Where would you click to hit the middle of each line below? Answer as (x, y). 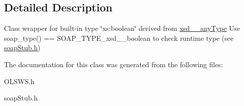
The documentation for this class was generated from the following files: (114, 64)
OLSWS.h (19, 81)
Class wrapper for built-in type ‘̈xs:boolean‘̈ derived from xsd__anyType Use (122, 28)
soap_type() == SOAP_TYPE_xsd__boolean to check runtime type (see (119, 38)
